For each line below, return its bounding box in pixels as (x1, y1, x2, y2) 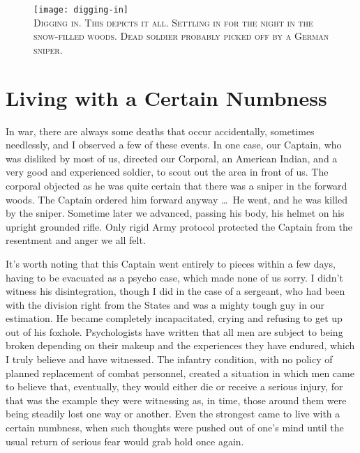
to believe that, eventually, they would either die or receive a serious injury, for (6, 379, 343, 394)
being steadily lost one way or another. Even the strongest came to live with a (6, 406, 340, 421)
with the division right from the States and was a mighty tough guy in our (6, 297, 324, 312)
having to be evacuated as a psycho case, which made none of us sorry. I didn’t (6, 270, 343, 284)
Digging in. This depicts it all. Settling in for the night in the (33, 15, 313, 29)
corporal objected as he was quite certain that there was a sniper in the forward (6, 178, 347, 192)
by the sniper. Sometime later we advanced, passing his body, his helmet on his (6, 206, 345, 220)
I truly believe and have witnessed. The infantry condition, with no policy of (6, 352, 333, 367)
